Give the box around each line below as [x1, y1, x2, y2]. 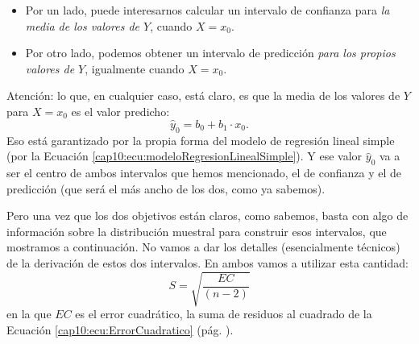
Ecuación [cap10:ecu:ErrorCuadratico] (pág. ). [6, 321, 234, 338]
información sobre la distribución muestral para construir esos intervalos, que [6, 222, 387, 239]
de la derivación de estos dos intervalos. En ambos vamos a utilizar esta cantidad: [6, 254, 409, 271]
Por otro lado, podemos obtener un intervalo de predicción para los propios [25, 44, 396, 61]
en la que [6, 305, 52, 322]
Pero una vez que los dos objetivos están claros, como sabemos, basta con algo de [6, 207, 409, 224]
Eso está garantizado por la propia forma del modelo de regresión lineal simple [6, 131, 395, 148]
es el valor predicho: [71, 102, 170, 119]
